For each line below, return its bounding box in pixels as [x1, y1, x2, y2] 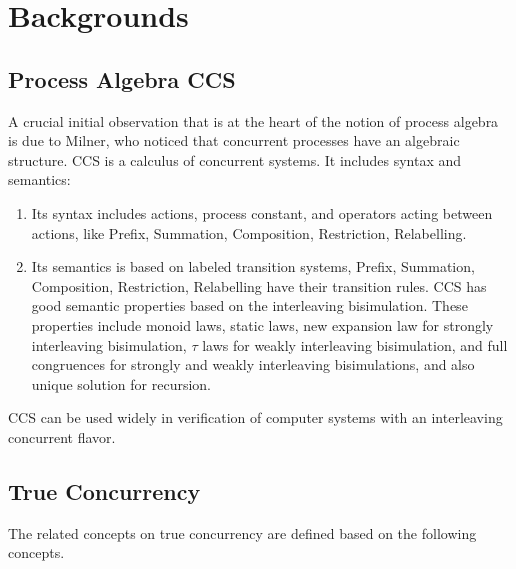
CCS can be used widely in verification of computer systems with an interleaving [8, 407, 503, 428]
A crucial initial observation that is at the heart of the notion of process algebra [8, 110, 499, 131]
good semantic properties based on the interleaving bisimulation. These [31, 295, 468, 316]
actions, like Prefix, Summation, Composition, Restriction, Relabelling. [31, 222, 467, 243]
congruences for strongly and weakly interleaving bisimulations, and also [31, 354, 475, 375]
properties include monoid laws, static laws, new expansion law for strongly [31, 314, 494, 335]
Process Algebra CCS [8, 63, 236, 94]
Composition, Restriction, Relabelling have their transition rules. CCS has [31, 275, 487, 296]
